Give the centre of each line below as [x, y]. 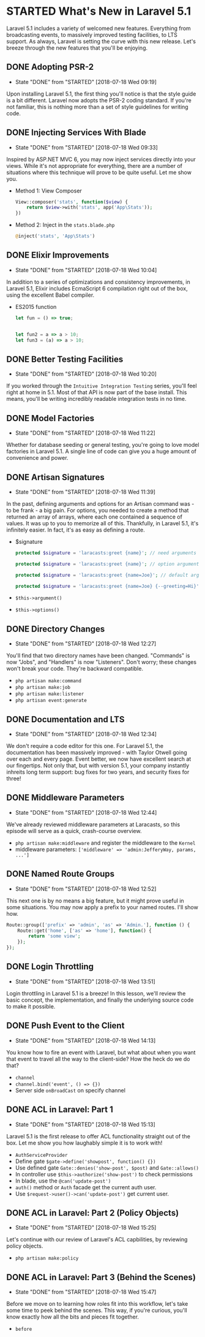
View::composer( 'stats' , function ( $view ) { [72, 202]
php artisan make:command [48, 681]
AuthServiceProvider [41, 1155]
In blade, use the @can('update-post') [63, 1181]
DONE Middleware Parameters [65, 798]
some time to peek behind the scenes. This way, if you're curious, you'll [97, 1311]
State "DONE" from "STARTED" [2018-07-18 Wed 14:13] [85, 1040]
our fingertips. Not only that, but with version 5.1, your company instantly [98, 766]
